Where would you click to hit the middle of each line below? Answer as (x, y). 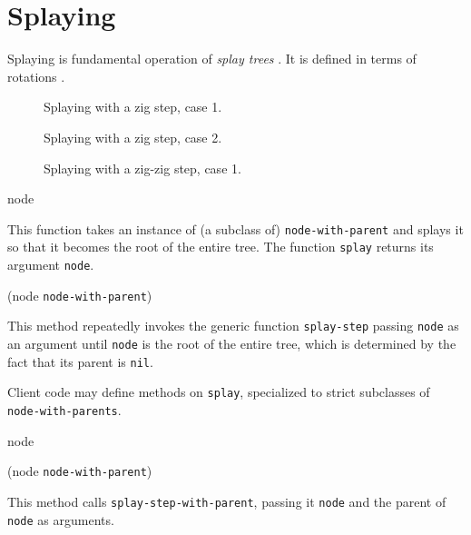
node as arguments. (61, 519)
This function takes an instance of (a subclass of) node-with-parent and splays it (235, 228)
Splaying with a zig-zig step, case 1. (142, 168)
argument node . (51, 264)
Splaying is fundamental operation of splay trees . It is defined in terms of (212, 59)
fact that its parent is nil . (80, 361)
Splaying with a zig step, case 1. (133, 107)
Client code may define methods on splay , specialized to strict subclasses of (219, 392)
